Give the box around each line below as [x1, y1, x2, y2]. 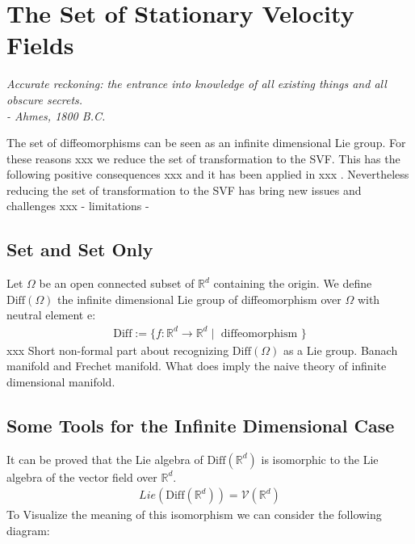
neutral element [6, 306, 84, 323]
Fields [6, 28, 74, 61]
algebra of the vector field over [6, 468, 157, 485]
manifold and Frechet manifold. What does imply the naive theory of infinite [6, 357, 387, 374]
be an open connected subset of [39, 275, 195, 292]
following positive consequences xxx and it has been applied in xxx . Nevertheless [6, 166, 409, 183]
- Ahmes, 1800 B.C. [6, 107, 106, 124]
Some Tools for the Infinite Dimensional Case [6, 412, 395, 437]
